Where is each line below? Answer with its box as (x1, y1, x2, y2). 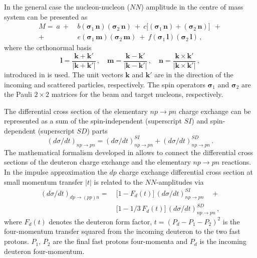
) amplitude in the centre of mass (141, 2, 243, 12)
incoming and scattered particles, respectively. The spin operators (4, 79, 205, 89)
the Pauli (4, 89, 32, 99)
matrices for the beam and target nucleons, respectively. (51, 89, 223, 99)
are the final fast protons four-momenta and (53, 236, 188, 246)
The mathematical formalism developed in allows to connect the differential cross (4, 147, 253, 157)
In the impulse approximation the (4, 166, 107, 177)
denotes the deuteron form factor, (49, 216, 152, 226)
